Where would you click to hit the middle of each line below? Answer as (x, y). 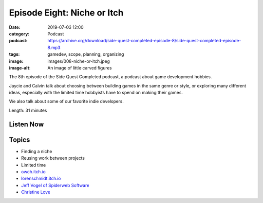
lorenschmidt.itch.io (41, 178)
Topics (19, 140)
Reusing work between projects (53, 158)
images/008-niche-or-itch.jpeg (79, 61)
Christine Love (36, 192)
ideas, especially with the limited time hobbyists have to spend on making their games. (96, 93)
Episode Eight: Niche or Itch (66, 13)
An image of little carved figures (80, 68)
